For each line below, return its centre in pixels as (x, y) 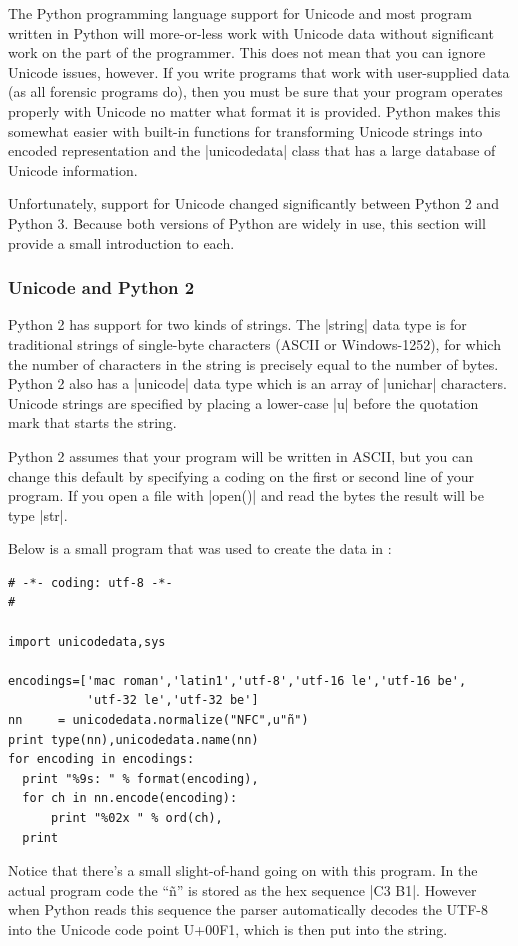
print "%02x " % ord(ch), (136, 818)
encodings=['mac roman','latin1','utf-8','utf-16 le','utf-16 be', (237, 680)
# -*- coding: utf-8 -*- (90, 582)
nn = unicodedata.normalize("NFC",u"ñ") (158, 720)
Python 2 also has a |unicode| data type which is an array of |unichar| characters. (257, 383)
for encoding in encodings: (101, 759)
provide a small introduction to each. (121, 242)
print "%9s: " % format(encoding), (140, 778)
